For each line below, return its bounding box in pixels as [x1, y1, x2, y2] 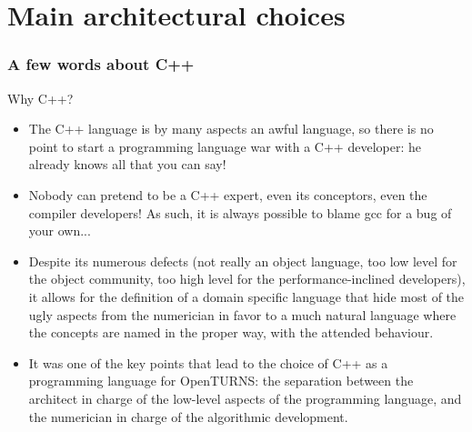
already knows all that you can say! [28, 155, 226, 174]
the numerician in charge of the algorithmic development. [28, 407, 348, 426]
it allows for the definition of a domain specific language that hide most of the [28, 286, 465, 306]
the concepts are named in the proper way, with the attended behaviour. [28, 323, 434, 342]
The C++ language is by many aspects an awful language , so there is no [28, 119, 434, 138]
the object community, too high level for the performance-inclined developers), [28, 269, 466, 288]
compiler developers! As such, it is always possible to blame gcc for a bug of [28, 203, 452, 222]
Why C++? [7, 88, 74, 107]
